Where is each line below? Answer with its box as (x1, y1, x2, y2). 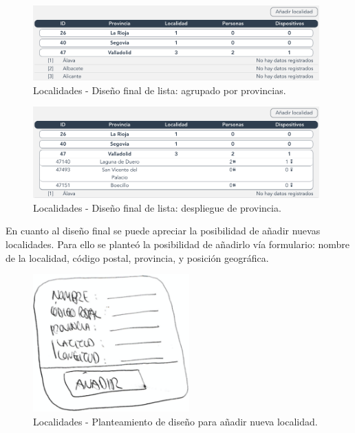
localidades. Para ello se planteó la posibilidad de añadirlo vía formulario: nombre (6, 236, 350, 251)
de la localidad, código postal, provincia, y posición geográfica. (6, 250, 269, 265)
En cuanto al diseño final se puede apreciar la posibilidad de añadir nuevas (6, 223, 321, 238)
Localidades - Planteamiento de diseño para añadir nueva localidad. (33, 414, 318, 428)
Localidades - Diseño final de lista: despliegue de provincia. (33, 200, 281, 214)
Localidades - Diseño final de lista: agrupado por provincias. (33, 82, 286, 97)
